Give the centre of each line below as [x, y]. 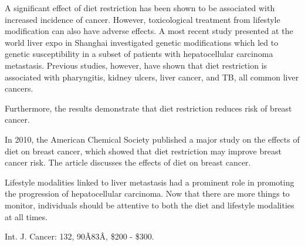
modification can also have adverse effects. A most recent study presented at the [149, 31]
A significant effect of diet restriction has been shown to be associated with [140, 8]
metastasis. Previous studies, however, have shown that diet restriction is [136, 65]
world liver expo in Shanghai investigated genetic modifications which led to [142, 42]
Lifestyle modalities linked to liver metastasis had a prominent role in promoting [150, 182]
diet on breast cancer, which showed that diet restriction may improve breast [143, 151]
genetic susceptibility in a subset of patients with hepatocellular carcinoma [139, 54]
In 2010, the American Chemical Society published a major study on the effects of [152, 139]
